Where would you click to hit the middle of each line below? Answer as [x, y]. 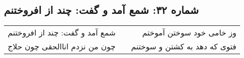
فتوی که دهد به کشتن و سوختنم [184, 46]
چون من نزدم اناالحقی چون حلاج [62, 46]
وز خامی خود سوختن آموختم [189, 33]
